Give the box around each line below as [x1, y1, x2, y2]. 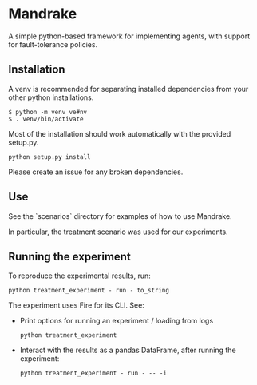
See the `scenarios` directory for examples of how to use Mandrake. [8, 211, 233, 220]
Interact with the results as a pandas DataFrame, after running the [19, 345, 237, 355]
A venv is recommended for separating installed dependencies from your [8, 84, 249, 93]
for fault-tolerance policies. [8, 39, 98, 49]
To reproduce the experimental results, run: [8, 271, 152, 280]
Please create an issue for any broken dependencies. [8, 167, 184, 177]
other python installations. [8, 93, 94, 102]
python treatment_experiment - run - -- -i [19, 369, 168, 378]
